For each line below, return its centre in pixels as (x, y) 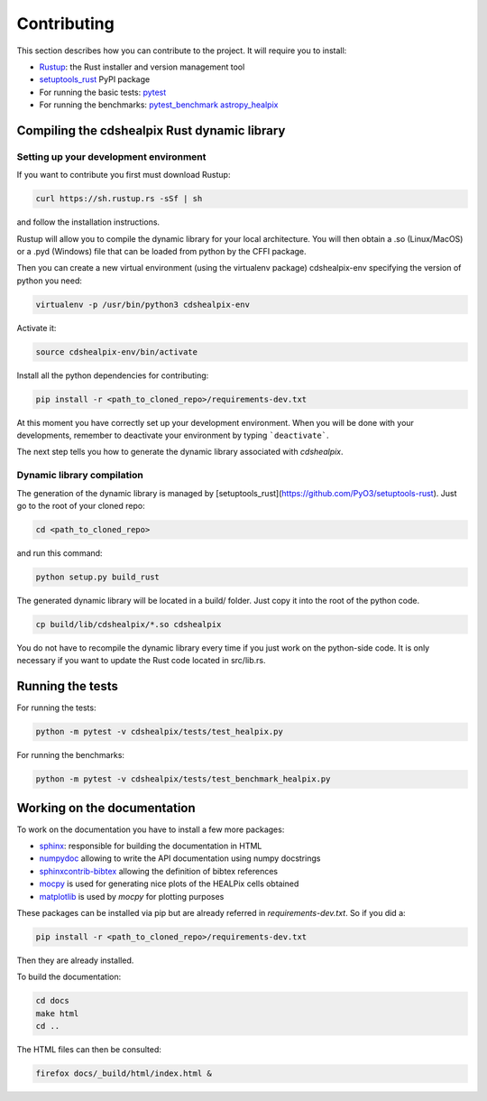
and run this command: (60, 553)
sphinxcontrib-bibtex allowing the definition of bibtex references (159, 871)
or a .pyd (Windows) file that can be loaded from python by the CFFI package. (161, 252)
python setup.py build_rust (97, 577)
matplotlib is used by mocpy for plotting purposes (132, 896)
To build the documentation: (69, 977)
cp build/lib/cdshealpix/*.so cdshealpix (129, 624)
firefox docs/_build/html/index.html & (124, 1073)
